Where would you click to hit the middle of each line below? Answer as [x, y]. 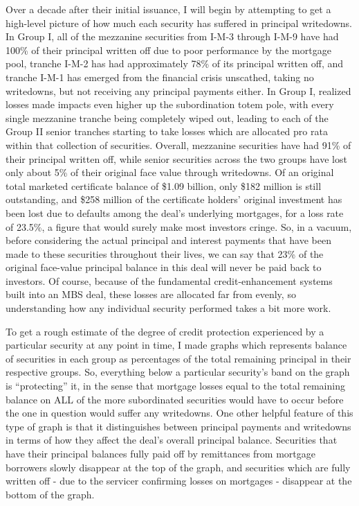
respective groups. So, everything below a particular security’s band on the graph [178, 372]
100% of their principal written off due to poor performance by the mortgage [168, 50]
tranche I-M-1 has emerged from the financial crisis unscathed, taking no [160, 77]
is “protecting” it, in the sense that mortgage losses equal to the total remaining [175, 386]
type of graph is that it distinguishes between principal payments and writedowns [178, 426]
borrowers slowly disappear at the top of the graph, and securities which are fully [178, 467]
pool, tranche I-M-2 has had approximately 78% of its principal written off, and [175, 63]
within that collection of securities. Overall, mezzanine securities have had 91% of [178, 145]
